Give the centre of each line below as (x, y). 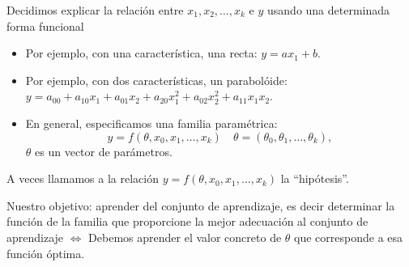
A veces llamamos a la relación (83, 178)
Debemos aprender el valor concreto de (185, 237)
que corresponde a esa (349, 237)
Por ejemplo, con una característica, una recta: (141, 53)
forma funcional (45, 25)
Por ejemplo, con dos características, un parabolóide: (156, 80)
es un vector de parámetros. (104, 151)
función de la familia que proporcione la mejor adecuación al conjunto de (187, 221)
